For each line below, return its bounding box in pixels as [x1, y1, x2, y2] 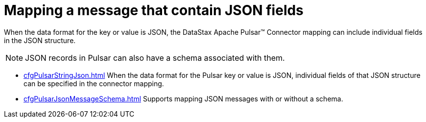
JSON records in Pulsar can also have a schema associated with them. [25, 52, 285, 63]
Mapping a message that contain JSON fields [4, 2, 304, 19]
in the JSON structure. [4, 36, 76, 45]
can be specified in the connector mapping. [24, 79, 164, 88]
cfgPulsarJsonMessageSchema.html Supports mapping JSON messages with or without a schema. [24, 94, 343, 103]
